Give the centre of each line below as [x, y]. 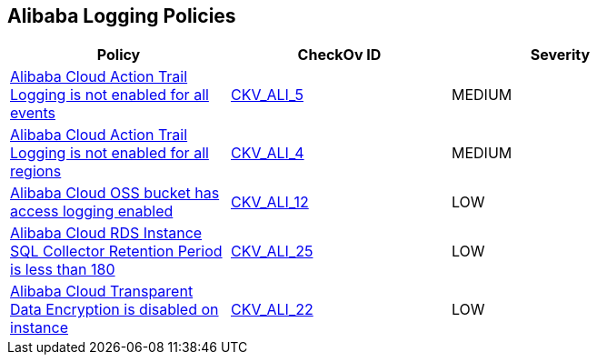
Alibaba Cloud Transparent [102, 292]
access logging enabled [92, 211]
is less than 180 [63, 270]
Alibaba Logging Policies [122, 16]
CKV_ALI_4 [267, 153]
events [33, 113]
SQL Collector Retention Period [116, 251]
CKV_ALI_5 [267, 95]
